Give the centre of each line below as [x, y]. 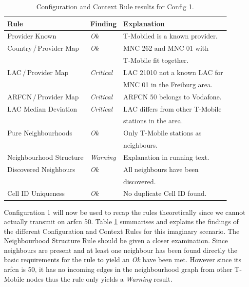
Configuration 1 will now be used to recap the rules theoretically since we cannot [125, 212]
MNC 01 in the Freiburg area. [168, 84]
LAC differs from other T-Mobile [172, 108]
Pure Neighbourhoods [40, 133]
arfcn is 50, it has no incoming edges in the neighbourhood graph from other [118, 269]
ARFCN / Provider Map [43, 96]
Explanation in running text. [166, 157]
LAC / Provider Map [38, 72]
